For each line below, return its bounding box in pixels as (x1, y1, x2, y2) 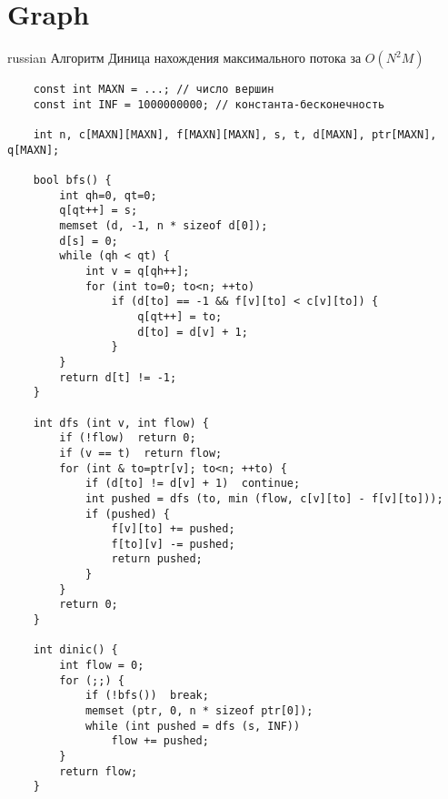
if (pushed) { (85, 507, 170, 521)
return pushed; (111, 552, 203, 566)
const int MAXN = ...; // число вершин (33, 83, 274, 96)
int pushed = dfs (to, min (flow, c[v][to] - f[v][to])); (85, 491, 443, 505)
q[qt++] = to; (137, 309, 223, 323)
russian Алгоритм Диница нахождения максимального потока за (7, 48, 362, 67)
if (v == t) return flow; (59, 446, 223, 460)
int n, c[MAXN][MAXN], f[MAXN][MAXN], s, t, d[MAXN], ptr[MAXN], (33, 128, 437, 142)
